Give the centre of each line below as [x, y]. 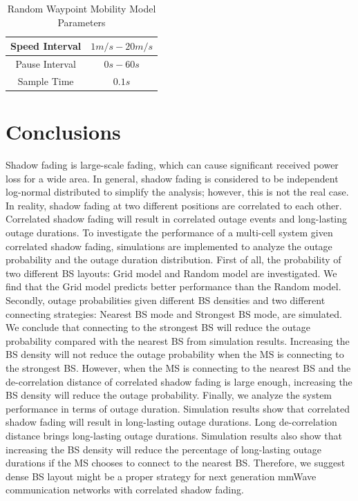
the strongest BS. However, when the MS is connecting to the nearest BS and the [178, 368]
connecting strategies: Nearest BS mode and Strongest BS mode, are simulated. [174, 313]
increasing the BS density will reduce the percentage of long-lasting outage [164, 449]
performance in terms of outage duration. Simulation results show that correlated [178, 408]
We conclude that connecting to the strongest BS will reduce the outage [158, 327]
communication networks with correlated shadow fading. [125, 490]
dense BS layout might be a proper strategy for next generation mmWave [161, 476]
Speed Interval [46, 46]
